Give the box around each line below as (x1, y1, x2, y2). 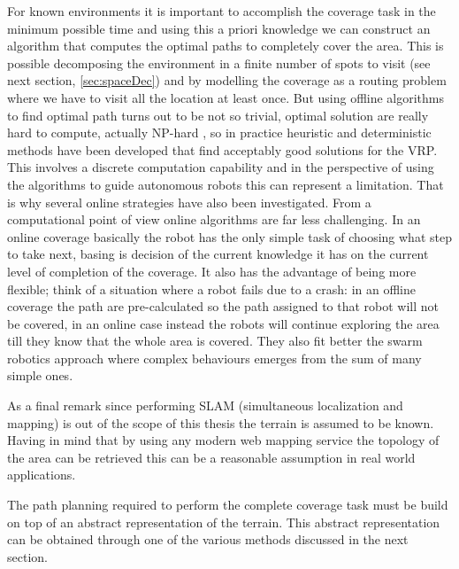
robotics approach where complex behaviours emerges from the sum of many (7, 348, 422, 367)
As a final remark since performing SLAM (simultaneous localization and (7, 396, 403, 415)
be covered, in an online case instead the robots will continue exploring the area (7, 314, 440, 332)
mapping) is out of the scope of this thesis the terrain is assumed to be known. (7, 413, 434, 432)
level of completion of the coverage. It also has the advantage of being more (7, 261, 417, 280)
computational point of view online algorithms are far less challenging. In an (7, 210, 421, 229)
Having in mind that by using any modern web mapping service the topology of (7, 431, 440, 449)
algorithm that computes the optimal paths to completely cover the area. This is (7, 36, 444, 55)
